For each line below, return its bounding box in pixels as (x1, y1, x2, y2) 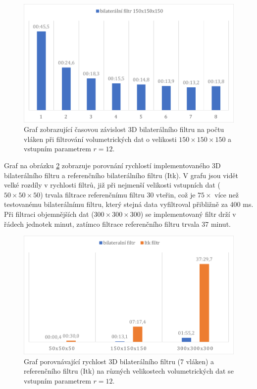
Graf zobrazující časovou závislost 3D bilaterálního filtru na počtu (24, 124, 224, 134)
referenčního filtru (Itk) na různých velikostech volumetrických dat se (24, 366, 234, 376)
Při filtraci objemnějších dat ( (4, 209, 94, 219)
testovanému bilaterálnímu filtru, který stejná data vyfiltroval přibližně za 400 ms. (4, 199, 254, 209)
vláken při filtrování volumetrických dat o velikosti (24, 133, 177, 144)
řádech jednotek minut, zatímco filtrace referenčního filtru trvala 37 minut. (4, 218, 231, 229)
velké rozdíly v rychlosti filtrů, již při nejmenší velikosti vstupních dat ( (4, 180, 220, 190)
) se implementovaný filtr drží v (140, 209, 236, 219)
